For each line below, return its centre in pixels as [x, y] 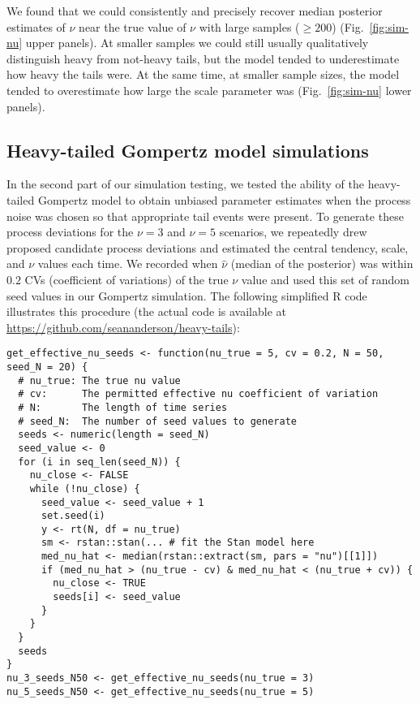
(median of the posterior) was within [322, 263]
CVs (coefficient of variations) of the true [126, 279]
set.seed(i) [73, 516]
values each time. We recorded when [128, 263]
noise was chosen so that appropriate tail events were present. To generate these [205, 216]
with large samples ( [249, 26]
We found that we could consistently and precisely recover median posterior [195, 11]
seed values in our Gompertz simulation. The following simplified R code [187, 295]
